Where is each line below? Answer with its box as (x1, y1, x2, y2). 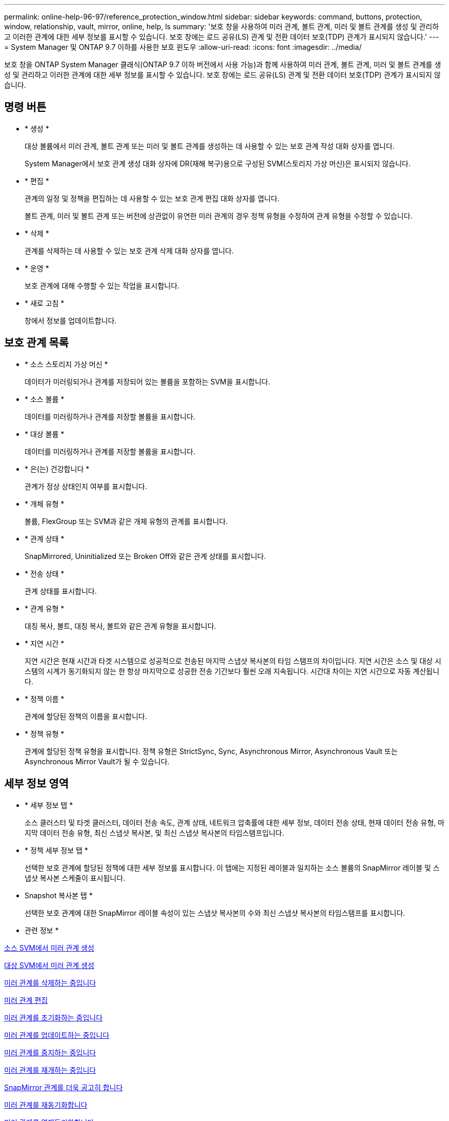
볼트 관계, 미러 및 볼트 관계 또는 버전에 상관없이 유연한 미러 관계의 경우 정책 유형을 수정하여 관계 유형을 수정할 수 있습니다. (25, 211, 413, 220)
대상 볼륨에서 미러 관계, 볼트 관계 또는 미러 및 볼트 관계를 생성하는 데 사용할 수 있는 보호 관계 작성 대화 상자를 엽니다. (25, 141, 395, 150)
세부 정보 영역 (4, 777, 69, 790)
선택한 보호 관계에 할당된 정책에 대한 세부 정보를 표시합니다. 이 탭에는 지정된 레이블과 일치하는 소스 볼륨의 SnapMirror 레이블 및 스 (25, 863, 440, 872)
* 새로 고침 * (25, 298, 65, 307)
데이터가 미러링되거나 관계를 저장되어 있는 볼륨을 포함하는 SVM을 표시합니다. (25, 377, 270, 386)
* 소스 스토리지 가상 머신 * (25, 359, 108, 369)
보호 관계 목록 (4, 336, 69, 350)
